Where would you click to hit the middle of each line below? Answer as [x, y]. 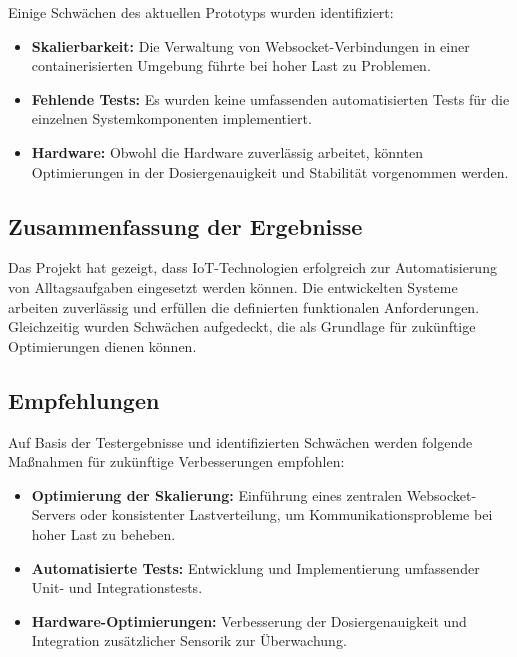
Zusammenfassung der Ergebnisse [185, 225]
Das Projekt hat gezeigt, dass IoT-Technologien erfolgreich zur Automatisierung [252, 267]
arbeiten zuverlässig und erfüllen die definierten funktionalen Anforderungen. [244, 306]
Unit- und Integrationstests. [117, 587]
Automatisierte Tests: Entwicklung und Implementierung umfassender [255, 567]
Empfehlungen [84, 399]
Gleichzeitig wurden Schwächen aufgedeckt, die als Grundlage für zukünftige [242, 326]
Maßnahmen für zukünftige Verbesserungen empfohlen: [176, 461]
